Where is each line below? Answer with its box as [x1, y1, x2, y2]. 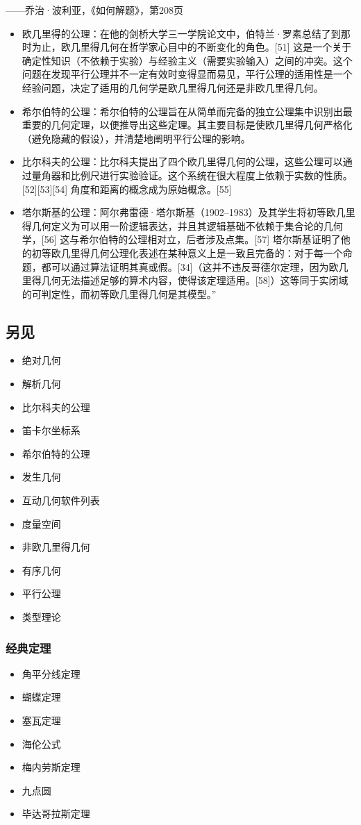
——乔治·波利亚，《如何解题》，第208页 [6, 3, 183, 17]
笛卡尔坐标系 [22, 423, 81, 437]
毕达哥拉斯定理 [22, 806, 90, 821]
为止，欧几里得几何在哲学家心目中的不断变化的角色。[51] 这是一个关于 [31, 40, 352, 54]
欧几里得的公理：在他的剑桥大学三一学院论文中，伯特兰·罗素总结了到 [22, 26, 341, 40]
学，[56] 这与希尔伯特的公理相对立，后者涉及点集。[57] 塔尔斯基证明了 [22, 232, 341, 247]
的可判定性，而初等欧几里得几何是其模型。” [22, 286, 217, 301]
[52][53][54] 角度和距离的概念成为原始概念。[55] [22, 181, 232, 196]
